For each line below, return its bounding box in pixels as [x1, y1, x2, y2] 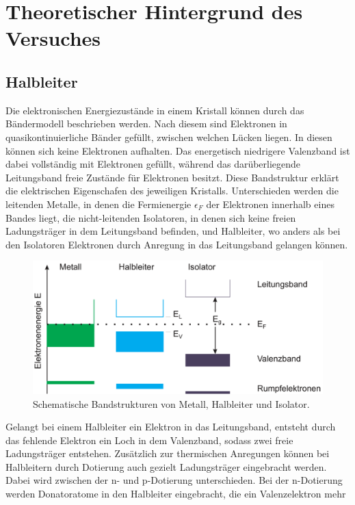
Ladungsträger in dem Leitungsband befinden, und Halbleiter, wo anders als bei [5, 224, 341, 238]
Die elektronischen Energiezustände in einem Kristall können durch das [5, 103, 304, 117]
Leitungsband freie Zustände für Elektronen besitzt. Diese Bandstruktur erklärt [5, 170, 339, 184]
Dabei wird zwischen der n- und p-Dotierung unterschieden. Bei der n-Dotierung [5, 473, 343, 487]
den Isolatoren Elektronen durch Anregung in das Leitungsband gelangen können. [5, 237, 348, 251]
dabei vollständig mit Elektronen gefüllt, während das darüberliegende [5, 157, 301, 171]
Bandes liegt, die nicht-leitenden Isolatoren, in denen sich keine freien [5, 210, 296, 224]
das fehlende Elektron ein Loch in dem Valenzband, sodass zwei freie [5, 432, 293, 447]
